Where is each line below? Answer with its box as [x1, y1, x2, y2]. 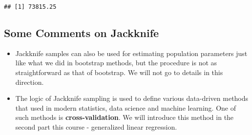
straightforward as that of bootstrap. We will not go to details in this [15, 67, 223, 77]
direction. [15, 77, 44, 87]
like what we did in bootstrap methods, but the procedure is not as [15, 58, 217, 68]
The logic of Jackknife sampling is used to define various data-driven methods [15, 93, 249, 103]
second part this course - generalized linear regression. [15, 121, 177, 132]
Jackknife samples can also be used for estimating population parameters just [15, 48, 248, 58]
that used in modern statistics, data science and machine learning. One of [15, 102, 236, 113]
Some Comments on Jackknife [4, 25, 159, 40]
